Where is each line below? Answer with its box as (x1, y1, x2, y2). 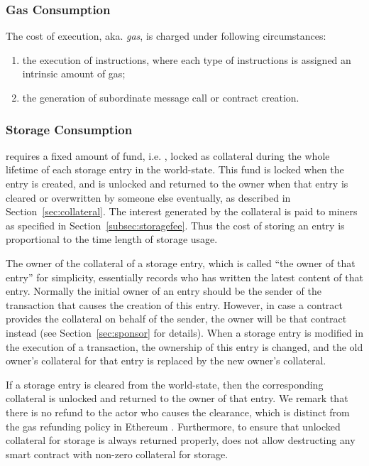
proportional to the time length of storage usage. (6, 232, 218, 246)
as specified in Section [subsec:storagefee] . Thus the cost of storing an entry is (6, 217, 345, 232)
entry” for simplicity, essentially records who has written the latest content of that (6, 269, 363, 284)
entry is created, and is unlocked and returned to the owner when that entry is (6, 176, 348, 190)
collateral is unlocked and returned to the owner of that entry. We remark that (6, 391, 348, 406)
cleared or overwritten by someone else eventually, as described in (6, 190, 291, 205)
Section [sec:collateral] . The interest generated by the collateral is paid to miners (6, 204, 358, 219)
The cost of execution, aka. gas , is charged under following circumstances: (6, 28, 326, 43)
